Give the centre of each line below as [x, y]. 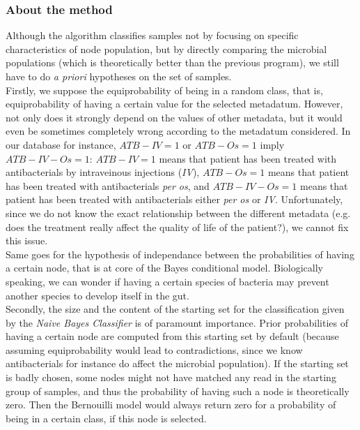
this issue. [27, 240]
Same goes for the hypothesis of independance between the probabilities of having [180, 254]
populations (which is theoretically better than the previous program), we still [172, 62]
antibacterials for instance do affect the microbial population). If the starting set [177, 363]
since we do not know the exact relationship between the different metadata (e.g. [178, 213]
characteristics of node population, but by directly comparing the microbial [166, 49]
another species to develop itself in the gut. [97, 295]
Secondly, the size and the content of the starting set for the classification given [175, 309]
